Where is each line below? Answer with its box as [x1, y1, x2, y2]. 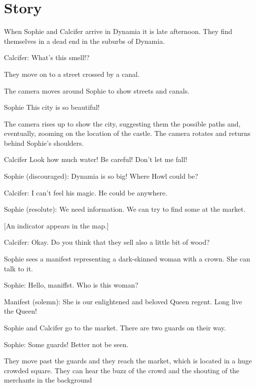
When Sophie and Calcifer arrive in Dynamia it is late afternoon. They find [4, 26, 232, 36]
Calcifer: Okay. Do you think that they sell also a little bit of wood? [4, 237, 210, 247]
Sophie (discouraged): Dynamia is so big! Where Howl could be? [4, 171, 198, 181]
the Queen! [4, 306, 37, 316]
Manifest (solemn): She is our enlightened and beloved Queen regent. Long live [4, 296, 242, 306]
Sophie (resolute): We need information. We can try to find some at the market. [4, 204, 246, 214]
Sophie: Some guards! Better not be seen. [4, 339, 129, 349]
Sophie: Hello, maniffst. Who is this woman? [4, 280, 139, 290]
